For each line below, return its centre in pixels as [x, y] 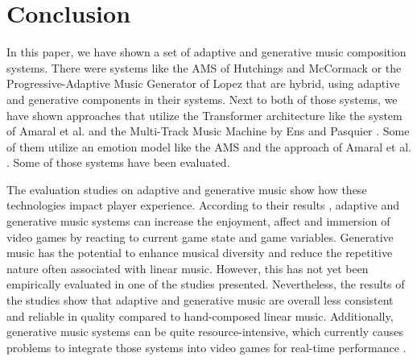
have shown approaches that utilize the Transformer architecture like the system [204, 115]
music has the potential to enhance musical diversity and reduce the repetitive [200, 253]
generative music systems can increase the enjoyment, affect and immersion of [198, 221]
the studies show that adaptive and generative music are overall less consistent [200, 300]
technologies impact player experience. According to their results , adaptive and [203, 205]
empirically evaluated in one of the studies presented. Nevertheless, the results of [206, 284]
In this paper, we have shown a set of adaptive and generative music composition [206, 52]
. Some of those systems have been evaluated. [118, 162]
